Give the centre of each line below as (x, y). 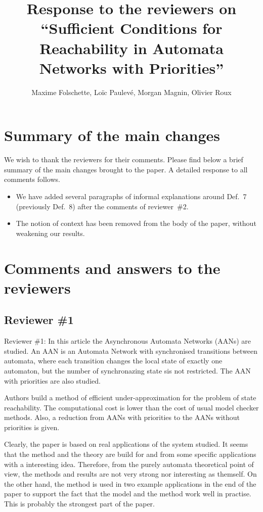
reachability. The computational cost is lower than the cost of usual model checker (131, 407)
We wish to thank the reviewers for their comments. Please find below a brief (124, 159)
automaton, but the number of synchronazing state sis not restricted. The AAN (127, 370)
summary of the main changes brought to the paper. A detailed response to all (126, 169)
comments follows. (32, 179)
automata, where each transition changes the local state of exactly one (113, 361)
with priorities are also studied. (52, 380)
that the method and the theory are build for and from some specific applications (130, 454)
